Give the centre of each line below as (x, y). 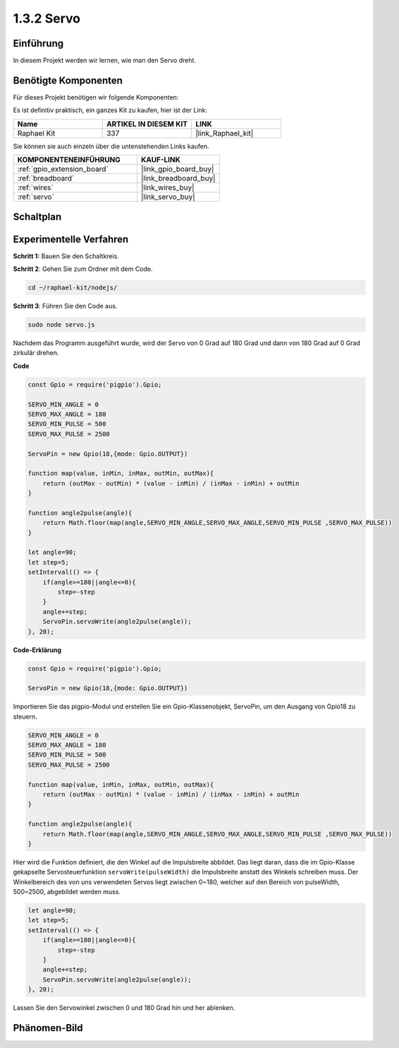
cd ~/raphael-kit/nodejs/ (73, 288)
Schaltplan (37, 216)
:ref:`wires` (35, 188)
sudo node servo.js (61, 325)
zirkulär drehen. (36, 353)
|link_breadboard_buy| (178, 179)
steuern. (25, 716)
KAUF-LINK (161, 160)
